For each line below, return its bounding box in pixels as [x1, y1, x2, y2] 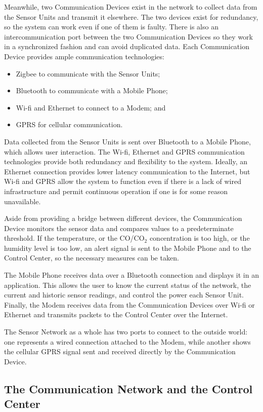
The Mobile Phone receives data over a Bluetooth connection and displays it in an [4, 270, 259, 280]
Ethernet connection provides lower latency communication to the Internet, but [4, 166, 250, 176]
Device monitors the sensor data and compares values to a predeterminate [4, 222, 234, 233]
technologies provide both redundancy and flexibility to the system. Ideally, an [4, 156, 248, 167]
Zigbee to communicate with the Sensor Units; [16, 68, 160, 79]
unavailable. [4, 196, 41, 206]
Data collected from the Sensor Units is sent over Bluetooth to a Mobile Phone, [4, 136, 251, 146]
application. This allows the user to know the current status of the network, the [4, 279, 251, 290]
